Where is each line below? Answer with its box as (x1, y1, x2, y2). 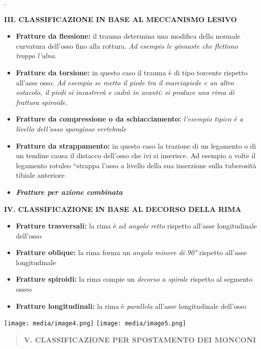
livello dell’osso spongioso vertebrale (16, 123, 126, 134)
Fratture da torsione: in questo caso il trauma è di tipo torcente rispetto (16, 67, 248, 77)
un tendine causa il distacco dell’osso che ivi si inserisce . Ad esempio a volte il (16, 150, 255, 161)
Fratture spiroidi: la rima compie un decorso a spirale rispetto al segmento (16, 274, 253, 284)
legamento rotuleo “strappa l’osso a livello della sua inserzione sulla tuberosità (16, 160, 256, 170)
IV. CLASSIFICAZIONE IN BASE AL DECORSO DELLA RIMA (4, 203, 241, 214)
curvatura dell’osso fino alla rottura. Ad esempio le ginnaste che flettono (16, 40, 238, 51)
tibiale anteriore (16, 170, 65, 180)
